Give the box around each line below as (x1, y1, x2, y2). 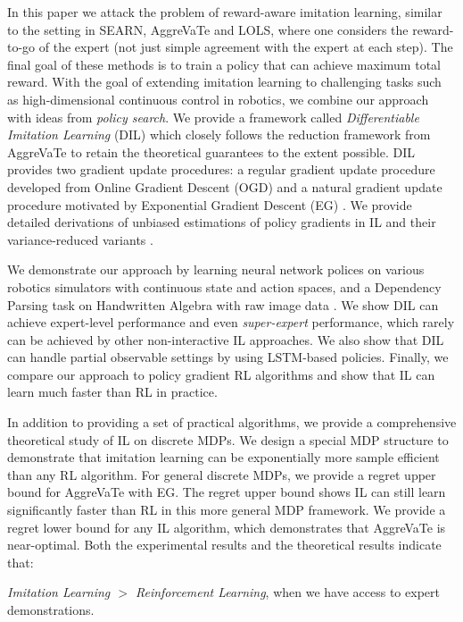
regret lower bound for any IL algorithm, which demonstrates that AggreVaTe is (7, 517, 446, 536)
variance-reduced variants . (7, 230, 153, 248)
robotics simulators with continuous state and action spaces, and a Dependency (7, 277, 442, 296)
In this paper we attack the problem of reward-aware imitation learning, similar (7, 3, 442, 21)
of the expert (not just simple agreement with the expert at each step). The (38, 38, 453, 56)
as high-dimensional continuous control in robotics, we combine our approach (7, 89, 429, 108)
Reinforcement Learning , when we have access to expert (135, 583, 440, 601)
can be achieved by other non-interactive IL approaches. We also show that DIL (7, 330, 444, 349)
